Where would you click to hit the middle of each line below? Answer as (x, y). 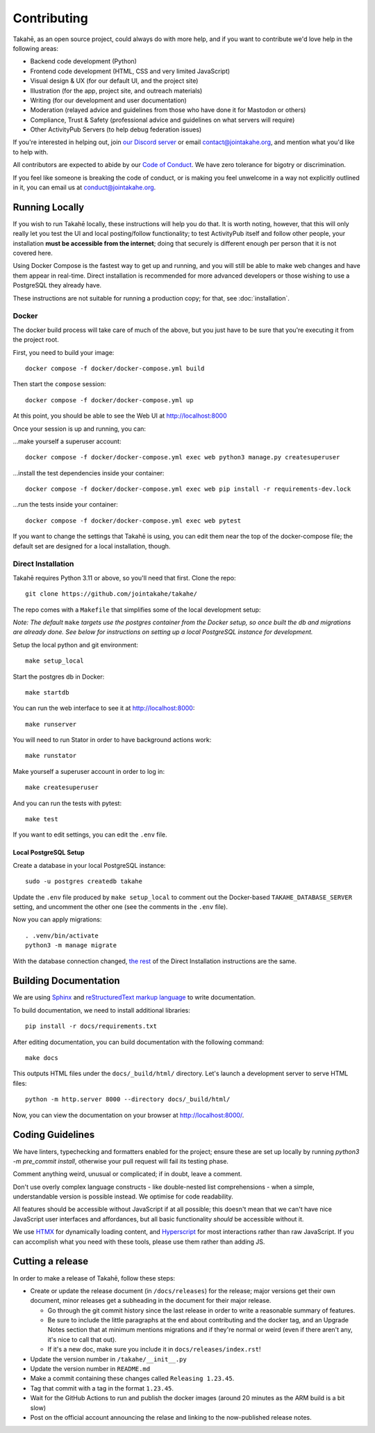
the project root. (36, 340)
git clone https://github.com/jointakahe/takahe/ (111, 594)
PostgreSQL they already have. (57, 285)
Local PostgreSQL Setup (49, 853)
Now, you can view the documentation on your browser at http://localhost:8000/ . (128, 1115)
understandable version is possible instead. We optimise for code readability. (123, 1196)
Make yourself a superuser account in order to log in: (89, 771)
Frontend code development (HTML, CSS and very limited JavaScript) (130, 71)
